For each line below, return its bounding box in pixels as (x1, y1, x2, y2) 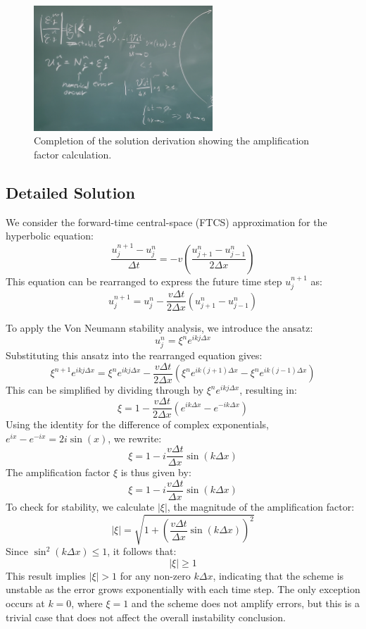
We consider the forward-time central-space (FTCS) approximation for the (6, 214, 327, 229)
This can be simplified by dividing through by (6, 382, 204, 397)
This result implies (6, 568, 86, 583)
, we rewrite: (108, 430, 162, 445)
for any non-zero (120, 568, 191, 583)
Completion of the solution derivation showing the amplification (34, 133, 310, 148)
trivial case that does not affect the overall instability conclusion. (6, 609, 286, 624)
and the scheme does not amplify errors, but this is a (131, 595, 360, 610)
